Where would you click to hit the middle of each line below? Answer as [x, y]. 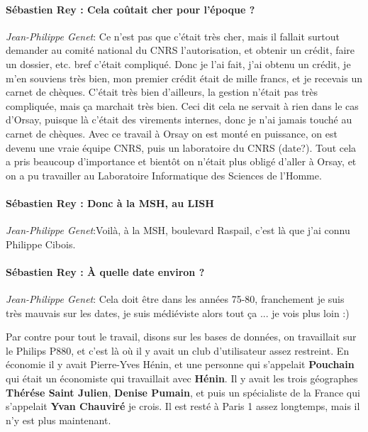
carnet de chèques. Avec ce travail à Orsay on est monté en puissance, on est [172, 133]
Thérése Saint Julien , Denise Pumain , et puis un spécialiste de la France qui [183, 392]
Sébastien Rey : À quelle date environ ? [105, 271]
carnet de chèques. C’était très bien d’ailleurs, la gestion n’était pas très [162, 92]
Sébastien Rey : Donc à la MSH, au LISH [110, 203]
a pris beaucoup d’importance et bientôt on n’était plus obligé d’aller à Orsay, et [181, 161]
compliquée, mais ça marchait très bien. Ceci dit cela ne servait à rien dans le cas [182, 105]
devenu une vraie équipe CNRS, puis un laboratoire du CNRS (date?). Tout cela [181, 147]
